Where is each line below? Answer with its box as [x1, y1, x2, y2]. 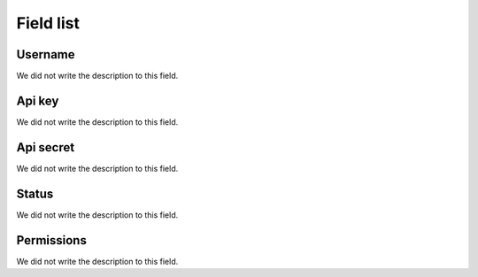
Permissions [16, 233, 88, 248]
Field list [16, 13, 80, 33]
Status [16, 186, 54, 201]
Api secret [16, 140, 75, 155]
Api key [16, 93, 59, 108]
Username [16, 47, 75, 62]
